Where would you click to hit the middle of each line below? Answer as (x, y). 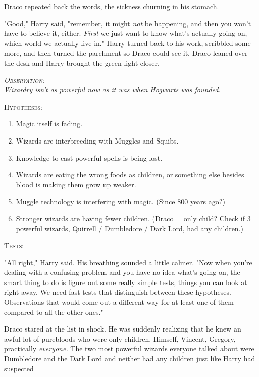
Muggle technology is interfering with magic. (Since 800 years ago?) (120, 201)
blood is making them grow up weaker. (76, 184)
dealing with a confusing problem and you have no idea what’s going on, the (122, 272)
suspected (19, 368)
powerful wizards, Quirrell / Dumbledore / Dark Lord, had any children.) (129, 228)
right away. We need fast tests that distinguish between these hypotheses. (118, 292)
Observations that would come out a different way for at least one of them (119, 302)
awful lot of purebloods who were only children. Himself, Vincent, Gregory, (120, 338)
